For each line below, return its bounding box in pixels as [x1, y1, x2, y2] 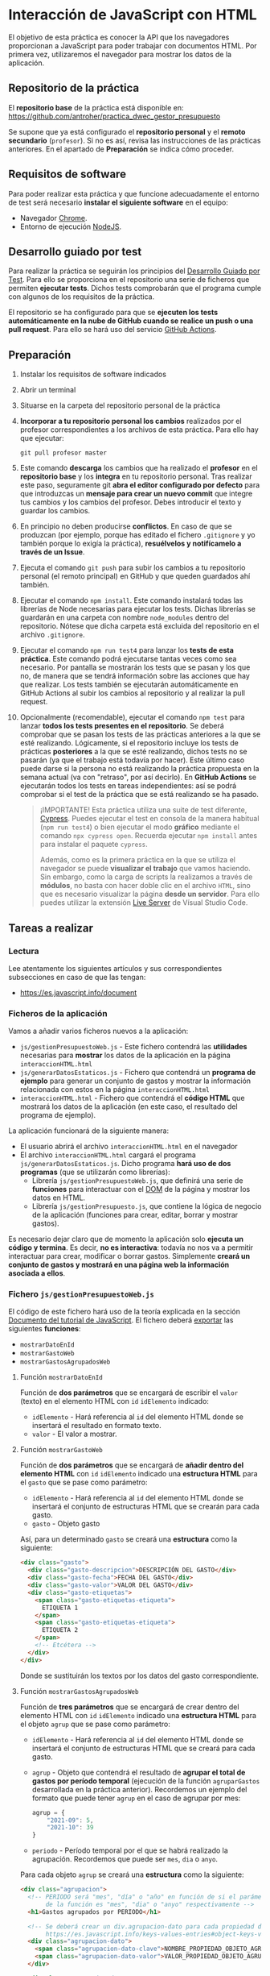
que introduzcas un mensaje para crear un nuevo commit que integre [19, 489, 253, 499]
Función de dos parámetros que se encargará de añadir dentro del [19, 1460, 244, 1470]
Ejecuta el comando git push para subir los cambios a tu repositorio [19, 562, 246, 573]
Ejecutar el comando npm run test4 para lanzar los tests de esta [19, 646, 235, 655]
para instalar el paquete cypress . [39, 840, 149, 849]
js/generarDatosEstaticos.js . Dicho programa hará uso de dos [19, 1159, 231, 1169]
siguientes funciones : [8, 1324, 81, 1334]
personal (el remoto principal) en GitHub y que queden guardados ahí [19, 571, 251, 581]
